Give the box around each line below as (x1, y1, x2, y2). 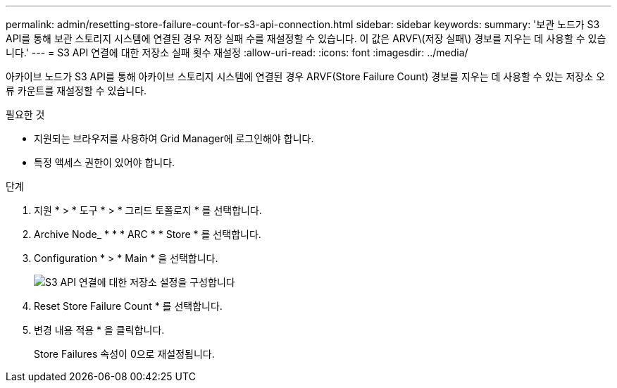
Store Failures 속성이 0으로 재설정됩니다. (34, 348, 215, 360)
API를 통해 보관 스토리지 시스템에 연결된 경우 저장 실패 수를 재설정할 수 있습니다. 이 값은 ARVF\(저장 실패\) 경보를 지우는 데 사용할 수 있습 (6, 32, 606, 44)
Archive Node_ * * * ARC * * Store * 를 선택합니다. (34, 228, 261, 240)
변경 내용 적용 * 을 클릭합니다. (34, 324, 165, 336)
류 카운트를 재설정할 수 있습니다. (6, 85, 147, 96)
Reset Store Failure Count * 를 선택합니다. (34, 300, 223, 312)
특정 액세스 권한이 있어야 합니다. (34, 156, 175, 168)
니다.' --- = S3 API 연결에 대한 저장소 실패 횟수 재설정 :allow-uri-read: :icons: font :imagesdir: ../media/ (6, 46, 468, 58)
